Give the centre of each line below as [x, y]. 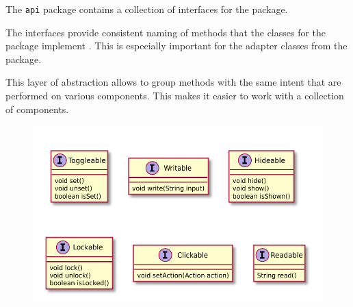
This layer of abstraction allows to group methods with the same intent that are [173, 82]
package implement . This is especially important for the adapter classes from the [176, 46]
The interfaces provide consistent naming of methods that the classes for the [166, 32]
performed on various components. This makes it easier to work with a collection [175, 96]
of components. [37, 109]
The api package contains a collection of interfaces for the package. [147, 9]
